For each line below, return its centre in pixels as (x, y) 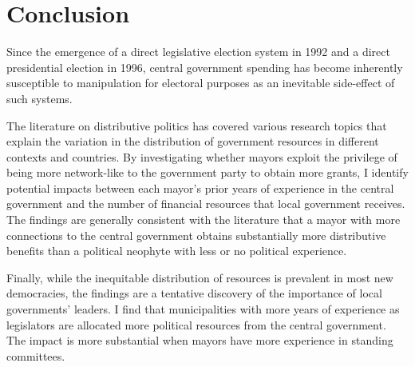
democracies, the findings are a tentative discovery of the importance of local (194, 293)
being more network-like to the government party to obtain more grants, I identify (207, 172)
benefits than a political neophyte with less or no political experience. (177, 251)
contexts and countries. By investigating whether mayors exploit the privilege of (202, 156)
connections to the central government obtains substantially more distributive (196, 235)
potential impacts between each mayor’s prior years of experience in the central (200, 187)
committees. (36, 355)
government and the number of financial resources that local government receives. (206, 203)
